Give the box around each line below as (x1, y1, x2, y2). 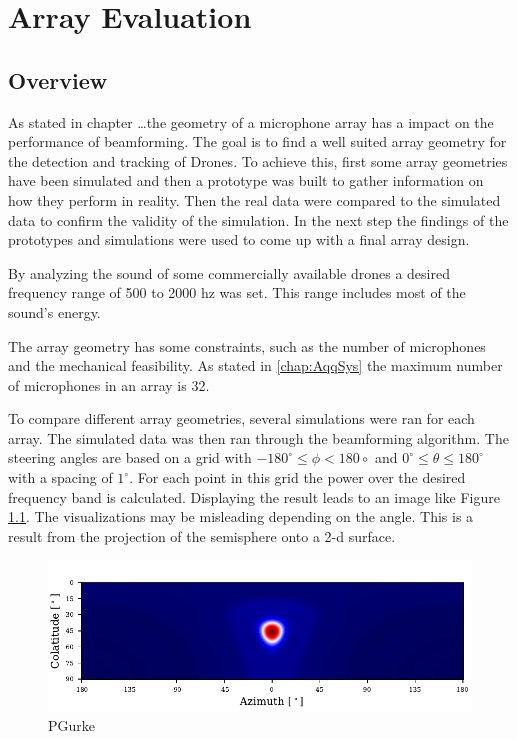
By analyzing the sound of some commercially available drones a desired (8, 262, 450, 283)
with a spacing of (8, 467, 113, 488)
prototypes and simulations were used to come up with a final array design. (8, 229, 470, 250)
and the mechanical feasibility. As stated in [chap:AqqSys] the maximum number (8, 355, 503, 376)
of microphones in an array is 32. (8, 374, 210, 395)
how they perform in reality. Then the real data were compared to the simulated (8, 189, 501, 210)
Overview (8, 64, 108, 95)
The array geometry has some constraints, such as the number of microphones (8, 335, 486, 356)
